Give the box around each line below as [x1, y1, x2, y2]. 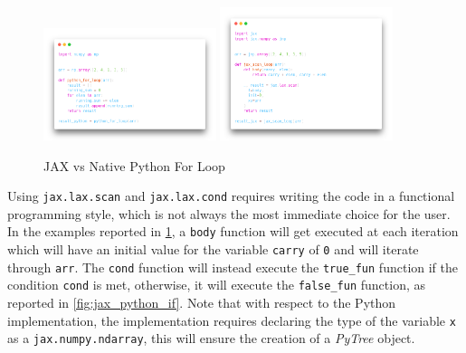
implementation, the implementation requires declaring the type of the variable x [7, 310, 456, 329]
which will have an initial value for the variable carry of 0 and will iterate [7, 240, 419, 258]
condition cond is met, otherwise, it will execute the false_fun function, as [7, 275, 425, 294]
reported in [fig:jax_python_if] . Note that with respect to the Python [7, 292, 396, 311]
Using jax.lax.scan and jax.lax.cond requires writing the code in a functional [7, 186, 455, 205]
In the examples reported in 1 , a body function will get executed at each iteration [7, 222, 459, 241]
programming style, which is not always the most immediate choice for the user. [7, 204, 451, 223]
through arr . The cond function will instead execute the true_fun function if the [7, 257, 459, 276]
